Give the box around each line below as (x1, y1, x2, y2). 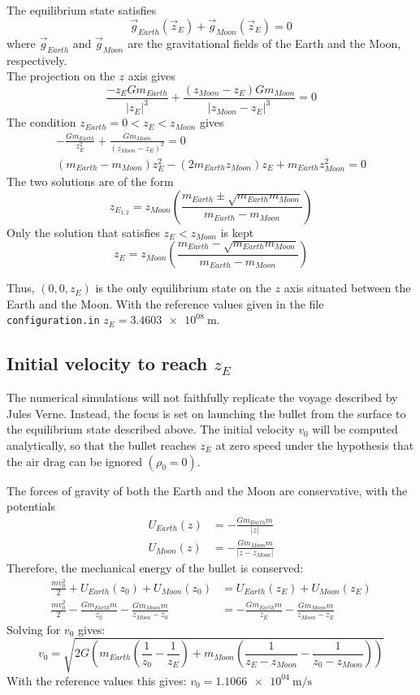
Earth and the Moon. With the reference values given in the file (6, 295, 324, 312)
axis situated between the (284, 279, 411, 296)
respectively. (6, 51, 67, 68)
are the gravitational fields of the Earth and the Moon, (128, 34, 401, 51)
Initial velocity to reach (6, 351, 208, 376)
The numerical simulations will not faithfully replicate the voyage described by (6, 389, 398, 406)
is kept (220, 223, 254, 240)
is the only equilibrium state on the (95, 279, 271, 296)
